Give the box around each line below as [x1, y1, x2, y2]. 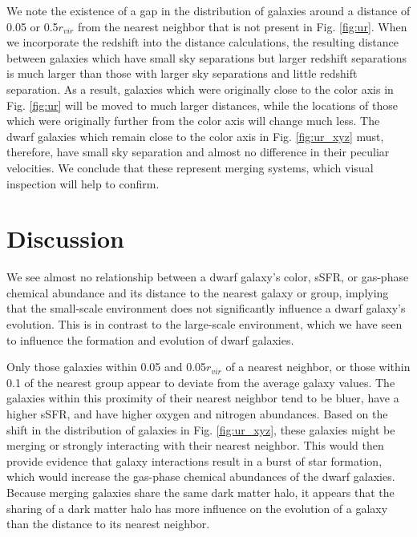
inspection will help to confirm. [6, 175, 160, 192]
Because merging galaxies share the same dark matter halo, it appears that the [6, 483, 395, 500]
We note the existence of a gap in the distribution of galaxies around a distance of [6, 2, 411, 18]
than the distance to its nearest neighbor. [6, 515, 210, 532]
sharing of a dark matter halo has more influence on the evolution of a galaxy [6, 499, 388, 516]
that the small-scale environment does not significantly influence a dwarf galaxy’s [6, 300, 406, 317]
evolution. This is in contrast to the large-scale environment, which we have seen [6, 316, 403, 333]
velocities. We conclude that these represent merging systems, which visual [6, 159, 374, 176]
